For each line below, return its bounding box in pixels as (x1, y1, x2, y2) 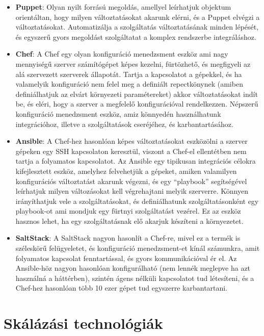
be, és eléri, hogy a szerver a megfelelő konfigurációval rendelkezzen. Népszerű (15, 98, 258, 109)
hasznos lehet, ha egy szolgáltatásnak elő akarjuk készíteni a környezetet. (15, 215, 244, 226)
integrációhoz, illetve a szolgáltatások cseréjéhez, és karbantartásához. (15, 118, 233, 129)
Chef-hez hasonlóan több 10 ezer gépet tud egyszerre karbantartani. (15, 282, 228, 293)
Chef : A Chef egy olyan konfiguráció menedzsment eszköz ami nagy (15, 48, 228, 59)
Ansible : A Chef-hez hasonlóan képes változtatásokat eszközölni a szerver (15, 136, 248, 146)
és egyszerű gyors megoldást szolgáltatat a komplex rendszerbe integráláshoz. (15, 31, 256, 42)
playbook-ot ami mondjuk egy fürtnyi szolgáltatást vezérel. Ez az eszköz (15, 205, 241, 216)
